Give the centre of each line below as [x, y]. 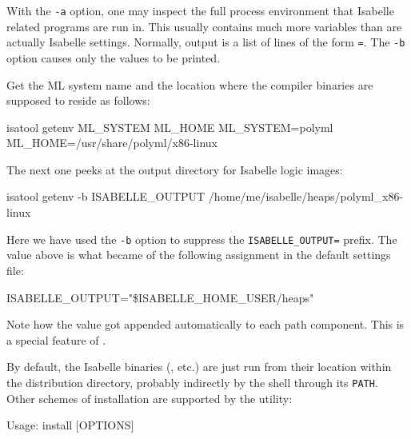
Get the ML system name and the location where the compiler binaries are [190, 84]
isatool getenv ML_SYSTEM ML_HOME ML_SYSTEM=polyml [170, 127]
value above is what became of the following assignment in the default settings [199, 255]
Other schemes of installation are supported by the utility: [150, 398]
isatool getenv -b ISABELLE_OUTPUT [106, 196]
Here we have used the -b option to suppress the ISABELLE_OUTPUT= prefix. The [202, 239]
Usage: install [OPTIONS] [70, 425]
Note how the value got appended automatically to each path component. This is [205, 324]
